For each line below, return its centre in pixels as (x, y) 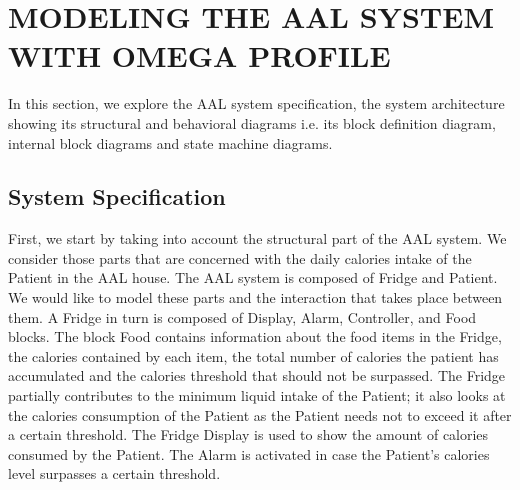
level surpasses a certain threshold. (114, 473)
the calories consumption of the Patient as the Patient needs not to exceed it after (260, 414)
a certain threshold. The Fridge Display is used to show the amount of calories (248, 434)
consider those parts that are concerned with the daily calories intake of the (240, 257)
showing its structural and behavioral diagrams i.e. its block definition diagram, (252, 122)
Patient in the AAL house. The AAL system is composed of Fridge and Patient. (253, 277)
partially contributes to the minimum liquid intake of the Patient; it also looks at (257, 395)
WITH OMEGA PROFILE (199, 55)
